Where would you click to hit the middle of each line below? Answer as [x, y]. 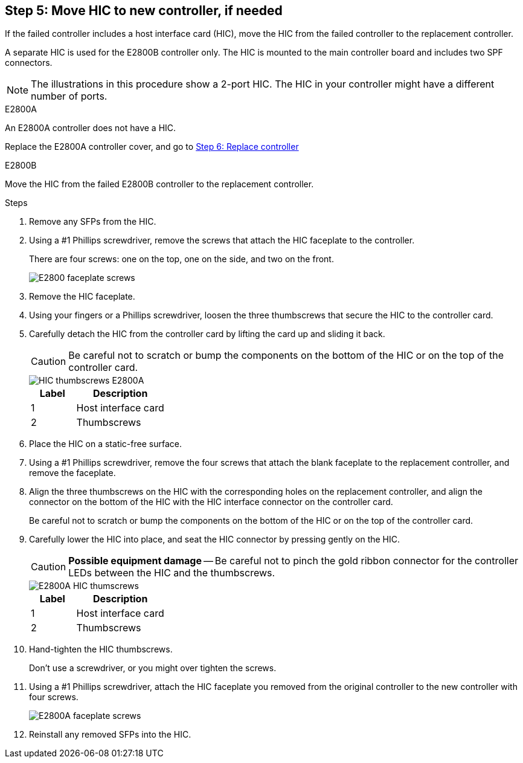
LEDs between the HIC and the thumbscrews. [172, 573]
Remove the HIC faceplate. [82, 297]
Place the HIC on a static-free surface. [105, 444]
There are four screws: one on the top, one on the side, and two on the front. [181, 259]
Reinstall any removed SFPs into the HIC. [110, 735]
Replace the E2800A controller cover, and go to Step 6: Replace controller [152, 147]
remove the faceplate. [72, 473]
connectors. [29, 63]
